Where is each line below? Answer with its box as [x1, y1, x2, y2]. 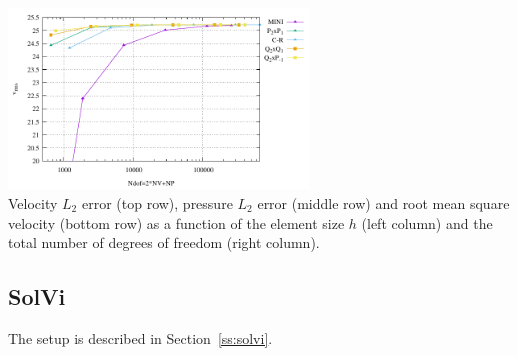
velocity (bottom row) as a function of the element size [8, 212, 345, 233]
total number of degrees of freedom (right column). [8, 232, 320, 253]
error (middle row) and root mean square [257, 193, 510, 213]
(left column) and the [361, 212, 493, 233]
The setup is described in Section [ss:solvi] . [8, 327, 273, 348]
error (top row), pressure [81, 193, 233, 213]
